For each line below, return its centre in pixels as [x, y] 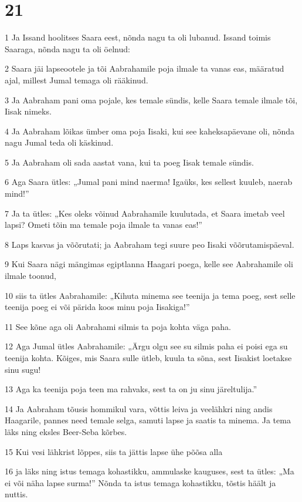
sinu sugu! [23, 369]
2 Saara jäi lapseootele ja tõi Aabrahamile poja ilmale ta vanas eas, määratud [145, 68]
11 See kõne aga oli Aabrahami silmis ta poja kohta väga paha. [118, 326]
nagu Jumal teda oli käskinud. [59, 142]
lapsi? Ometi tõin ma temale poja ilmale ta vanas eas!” [104, 225]
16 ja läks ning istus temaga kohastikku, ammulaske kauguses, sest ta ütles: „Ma [150, 471]
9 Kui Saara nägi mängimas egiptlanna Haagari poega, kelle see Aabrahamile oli [149, 264]
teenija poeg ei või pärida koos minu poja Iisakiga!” [97, 307]
